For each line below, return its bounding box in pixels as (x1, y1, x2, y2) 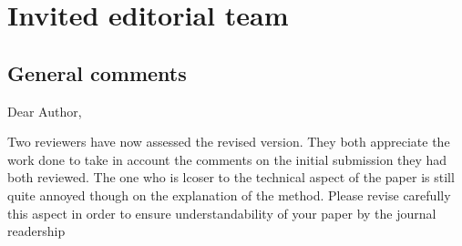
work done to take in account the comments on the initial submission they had (7, 149, 447, 169)
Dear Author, (7, 101, 82, 120)
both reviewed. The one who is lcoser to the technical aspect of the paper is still (7, 168, 455, 187)
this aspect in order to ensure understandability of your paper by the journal (7, 203, 436, 222)
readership (7, 221, 66, 241)
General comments (7, 58, 187, 87)
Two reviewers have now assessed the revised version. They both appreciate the (7, 132, 450, 151)
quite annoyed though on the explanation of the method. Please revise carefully (7, 185, 451, 204)
